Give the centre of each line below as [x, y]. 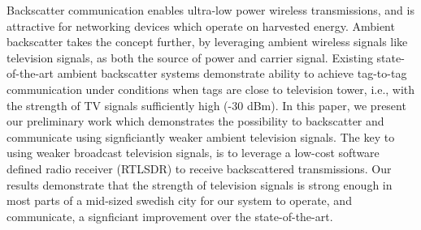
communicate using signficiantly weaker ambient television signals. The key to [201, 136]
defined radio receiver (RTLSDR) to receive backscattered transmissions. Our [199, 168]
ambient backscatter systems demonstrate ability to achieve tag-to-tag [232, 73]
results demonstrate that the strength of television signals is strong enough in [200, 184]
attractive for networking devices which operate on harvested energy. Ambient [201, 26]
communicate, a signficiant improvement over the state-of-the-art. [170, 216]
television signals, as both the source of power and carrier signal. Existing [190, 57]
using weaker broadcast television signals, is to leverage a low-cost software [193, 153]
